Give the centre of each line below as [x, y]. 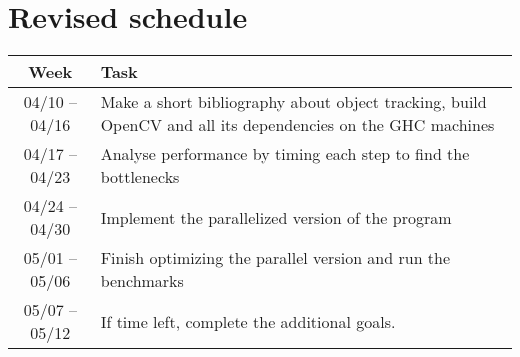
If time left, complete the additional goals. [248, 321]
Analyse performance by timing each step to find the [285, 154]
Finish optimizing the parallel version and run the [275, 258]
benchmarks [142, 281]
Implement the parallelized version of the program [276, 217]
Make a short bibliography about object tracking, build [293, 102]
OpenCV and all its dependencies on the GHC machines [297, 125]
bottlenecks [140, 177]
